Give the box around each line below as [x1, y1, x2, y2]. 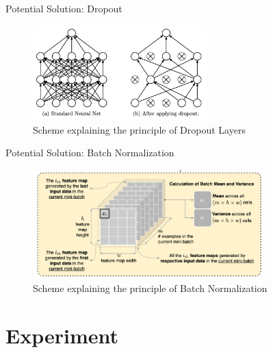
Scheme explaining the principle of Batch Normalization [33, 281, 268, 295]
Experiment [5, 321, 119, 349]
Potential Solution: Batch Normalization [5, 145, 174, 160]
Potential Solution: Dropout [5, 1, 122, 15]
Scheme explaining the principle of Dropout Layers [33, 122, 246, 136]
